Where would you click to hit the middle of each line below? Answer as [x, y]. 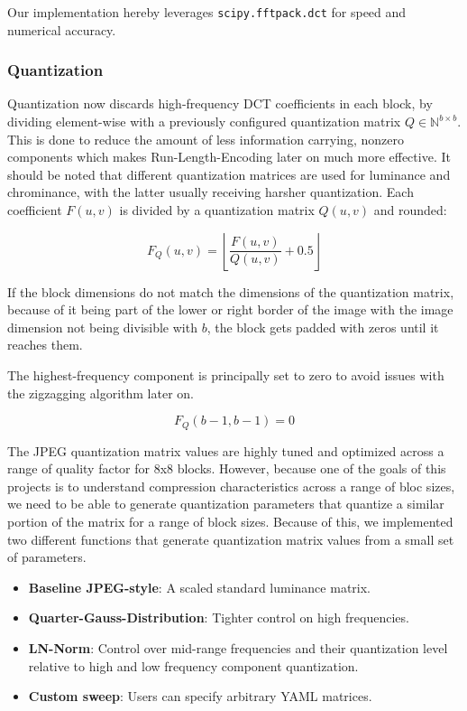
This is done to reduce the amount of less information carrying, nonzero [206, 139]
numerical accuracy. [62, 29]
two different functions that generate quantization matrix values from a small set [231, 539]
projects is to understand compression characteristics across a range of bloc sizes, [231, 486]
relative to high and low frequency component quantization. [193, 665]
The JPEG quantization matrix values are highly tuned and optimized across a [226, 450]
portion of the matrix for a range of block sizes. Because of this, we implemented [230, 522]
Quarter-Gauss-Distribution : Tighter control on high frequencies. [219, 617]
